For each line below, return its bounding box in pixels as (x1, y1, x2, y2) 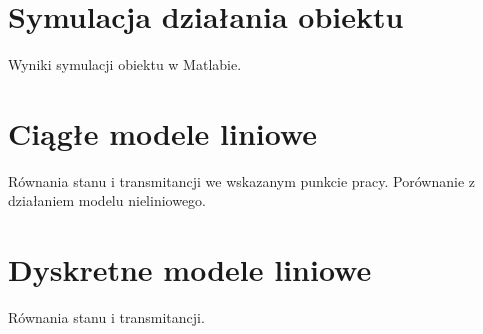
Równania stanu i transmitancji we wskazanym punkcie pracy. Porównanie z (8, 170, 476, 191)
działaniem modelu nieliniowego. (8, 190, 206, 211)
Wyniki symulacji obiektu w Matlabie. (8, 54, 242, 75)
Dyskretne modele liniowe (8, 249, 372, 290)
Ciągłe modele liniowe (8, 112, 318, 153)
